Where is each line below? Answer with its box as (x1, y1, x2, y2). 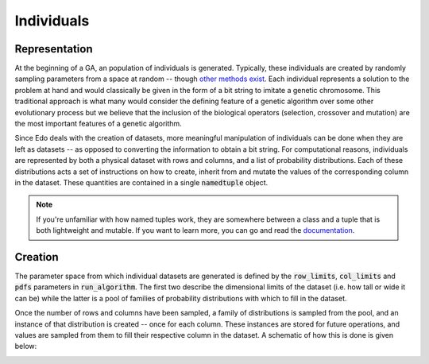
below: (14, 342, 37, 351)
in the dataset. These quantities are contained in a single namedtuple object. (14, 177, 269, 187)
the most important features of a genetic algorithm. (14, 119, 182, 129)
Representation (14, 42, 93, 56)
